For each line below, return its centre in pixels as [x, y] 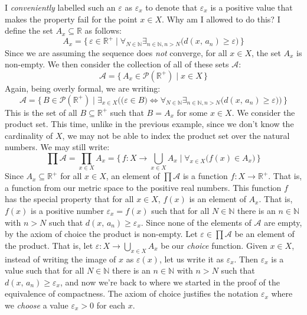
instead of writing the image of [61, 259]
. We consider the [263, 112]
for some [192, 112]
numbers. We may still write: [57, 147]
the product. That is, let [49, 245]
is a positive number [67, 210]
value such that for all [45, 270]
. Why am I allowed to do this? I [221, 19]
